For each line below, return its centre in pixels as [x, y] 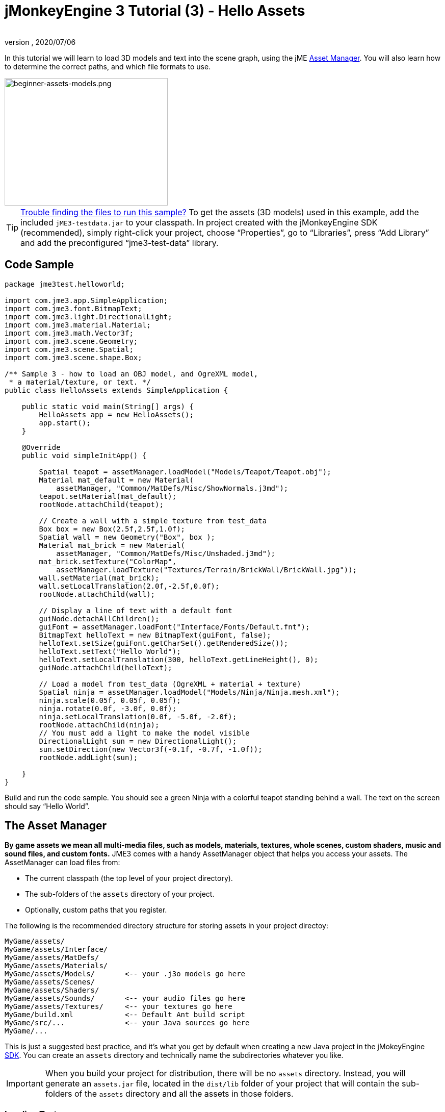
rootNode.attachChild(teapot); [101, 504]
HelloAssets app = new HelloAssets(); [116, 414]
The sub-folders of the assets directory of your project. [120, 894]
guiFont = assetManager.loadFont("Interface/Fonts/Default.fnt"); [174, 627]
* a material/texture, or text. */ [80, 382]
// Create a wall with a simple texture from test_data [153, 521]
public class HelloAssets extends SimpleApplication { [116, 390]
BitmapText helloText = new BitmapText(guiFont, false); [155, 635]
